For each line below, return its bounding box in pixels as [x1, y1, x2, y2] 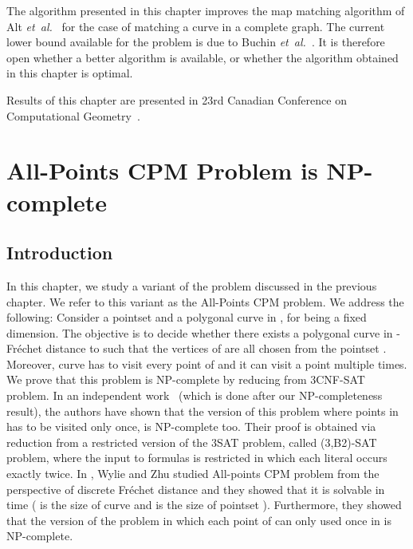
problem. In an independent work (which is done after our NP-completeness [6, 387, 383, 404]
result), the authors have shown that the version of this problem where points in [6, 402, 399, 419]
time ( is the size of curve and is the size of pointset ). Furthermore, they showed [6, 496, 402, 513]
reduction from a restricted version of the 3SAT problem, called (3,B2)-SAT [6, 433, 377, 450]
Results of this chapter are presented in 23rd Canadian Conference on [6, 91, 347, 108]
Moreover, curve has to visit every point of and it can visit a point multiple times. [6, 355, 407, 372]
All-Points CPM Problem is [6, 154, 318, 187]
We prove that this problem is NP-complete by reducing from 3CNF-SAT [6, 371, 365, 388]
